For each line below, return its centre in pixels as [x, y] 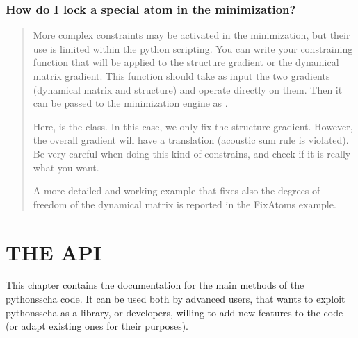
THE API [54, 252]
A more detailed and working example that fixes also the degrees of [177, 191]
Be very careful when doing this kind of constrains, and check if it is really [192, 153]
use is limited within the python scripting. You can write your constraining [193, 48]
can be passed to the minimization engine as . [130, 103]
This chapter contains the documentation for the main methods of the [155, 285]
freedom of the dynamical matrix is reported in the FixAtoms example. [185, 204]
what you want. [66, 167]
